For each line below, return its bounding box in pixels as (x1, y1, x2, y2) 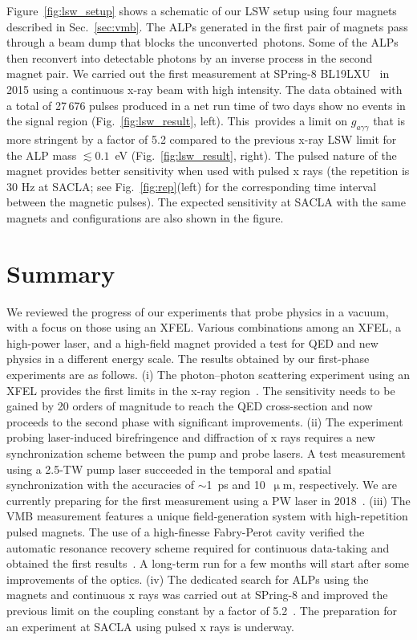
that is (373, 112, 405, 129)
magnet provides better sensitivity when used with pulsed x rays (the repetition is (6, 162, 410, 179)
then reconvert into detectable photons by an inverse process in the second (6, 49, 373, 66)
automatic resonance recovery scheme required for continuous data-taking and (6, 539, 390, 556)
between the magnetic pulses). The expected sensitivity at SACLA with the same (6, 194, 406, 210)
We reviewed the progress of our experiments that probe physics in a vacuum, (6, 303, 389, 320)
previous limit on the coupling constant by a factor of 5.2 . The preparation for (6, 601, 397, 618)
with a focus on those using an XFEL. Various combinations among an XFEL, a (6, 319, 402, 336)
